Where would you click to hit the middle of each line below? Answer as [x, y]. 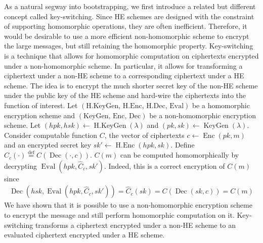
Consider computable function [51, 135]
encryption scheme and [40, 115]
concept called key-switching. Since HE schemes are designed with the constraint [129, 16]
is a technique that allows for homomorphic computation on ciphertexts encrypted [131, 55]
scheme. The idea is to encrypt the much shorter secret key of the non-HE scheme [131, 85]
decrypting [21, 165]
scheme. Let [23, 125]
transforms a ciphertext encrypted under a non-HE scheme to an [136, 225]
